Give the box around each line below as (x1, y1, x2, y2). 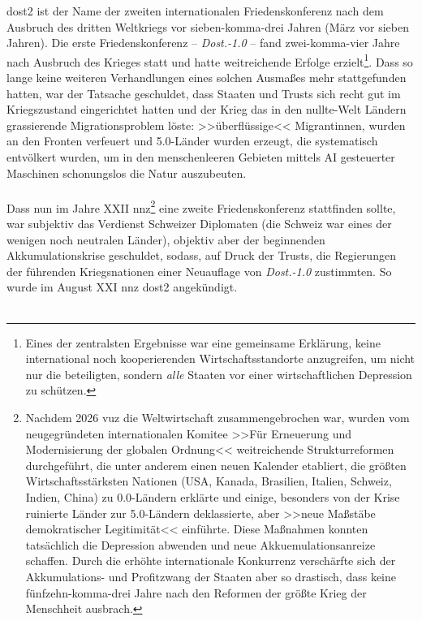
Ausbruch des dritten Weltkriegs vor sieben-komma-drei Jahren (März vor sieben (6, 18, 409, 35)
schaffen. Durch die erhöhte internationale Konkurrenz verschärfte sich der (25, 552, 396, 569)
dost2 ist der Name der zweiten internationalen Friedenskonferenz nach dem (6, 2, 384, 19)
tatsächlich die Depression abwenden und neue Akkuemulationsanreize (25, 536, 376, 553)
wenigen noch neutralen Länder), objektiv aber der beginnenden (6, 231, 325, 248)
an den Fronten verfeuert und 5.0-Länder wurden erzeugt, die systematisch (6, 132, 378, 149)
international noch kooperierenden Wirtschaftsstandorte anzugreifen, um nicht (25, 350, 416, 367)
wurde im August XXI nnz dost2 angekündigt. (6, 278, 238, 295)
